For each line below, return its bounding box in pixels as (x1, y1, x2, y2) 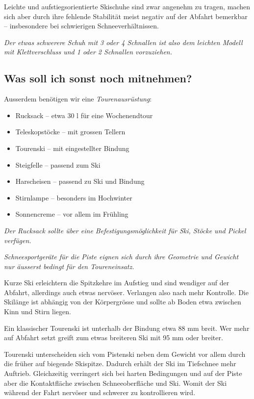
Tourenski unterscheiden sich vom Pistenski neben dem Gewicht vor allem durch (4, 349, 246, 359)
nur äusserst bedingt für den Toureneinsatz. (4, 261, 134, 271)
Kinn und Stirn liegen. (4, 306, 71, 317)
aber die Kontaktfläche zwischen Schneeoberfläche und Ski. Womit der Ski (4, 377, 227, 388)
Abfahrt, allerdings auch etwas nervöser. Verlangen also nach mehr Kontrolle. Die (4, 287, 249, 297)
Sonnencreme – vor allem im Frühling (15, 209, 128, 219)
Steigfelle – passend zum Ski (15, 159, 101, 170)
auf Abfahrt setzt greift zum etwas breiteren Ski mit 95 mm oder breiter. (4, 332, 223, 343)
